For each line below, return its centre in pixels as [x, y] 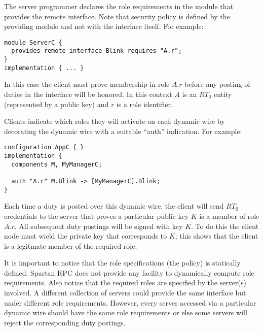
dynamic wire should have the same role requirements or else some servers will [126, 312]
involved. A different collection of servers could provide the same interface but [125, 293]
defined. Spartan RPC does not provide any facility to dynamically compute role [129, 272]
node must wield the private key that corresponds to [86, 236]
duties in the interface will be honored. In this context [88, 94]
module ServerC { [33, 42]
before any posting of [217, 84]
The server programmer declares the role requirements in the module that [119, 6]
